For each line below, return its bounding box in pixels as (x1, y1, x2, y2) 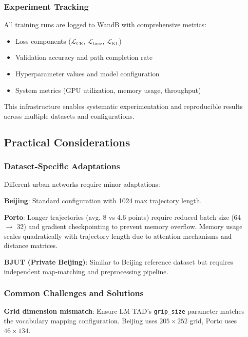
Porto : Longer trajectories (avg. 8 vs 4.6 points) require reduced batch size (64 (4, 212, 241, 222)
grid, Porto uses (190, 316, 237, 325)
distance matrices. (4, 240, 57, 250)
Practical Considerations (4, 134, 130, 149)
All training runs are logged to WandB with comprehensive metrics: (4, 19, 207, 30)
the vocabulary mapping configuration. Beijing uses (4, 316, 157, 325)
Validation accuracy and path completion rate (15, 52, 153, 62)
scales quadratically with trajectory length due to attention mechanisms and (4, 231, 232, 241)
